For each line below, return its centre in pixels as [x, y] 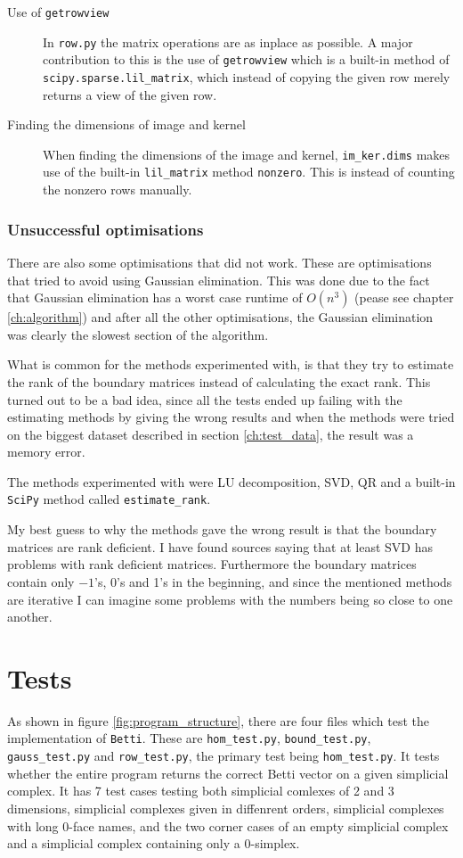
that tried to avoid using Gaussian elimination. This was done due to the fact [219, 280]
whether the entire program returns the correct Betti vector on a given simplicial [228, 773]
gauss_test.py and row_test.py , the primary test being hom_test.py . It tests [223, 756]
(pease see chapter [404, 297]
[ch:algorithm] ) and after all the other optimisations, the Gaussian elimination [220, 317]
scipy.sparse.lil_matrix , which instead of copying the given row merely [247, 76]
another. [30, 617]
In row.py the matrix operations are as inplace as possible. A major [228, 41]
